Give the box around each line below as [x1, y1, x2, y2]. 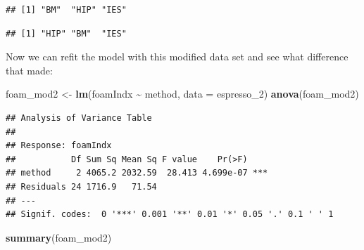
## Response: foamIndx [6, 140, 112, 151]
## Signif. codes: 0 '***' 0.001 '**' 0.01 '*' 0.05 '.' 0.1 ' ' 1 [6, 209, 334, 220]
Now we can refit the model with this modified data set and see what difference [6, 49, 349, 64]
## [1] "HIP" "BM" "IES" [6, 28, 127, 39]
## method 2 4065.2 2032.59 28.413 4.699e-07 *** [6, 168, 268, 178]
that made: [6, 63, 53, 77]
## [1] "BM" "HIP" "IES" [6, 5, 127, 15]
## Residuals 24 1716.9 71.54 [6, 181, 157, 192]
